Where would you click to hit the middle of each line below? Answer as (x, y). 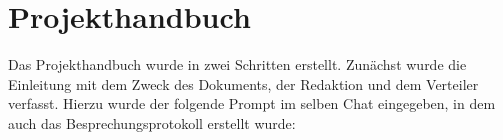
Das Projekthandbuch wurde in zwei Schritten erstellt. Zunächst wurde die (237, 64)
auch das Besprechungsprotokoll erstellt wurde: (152, 122)
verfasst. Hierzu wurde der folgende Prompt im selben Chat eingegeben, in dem (252, 103)
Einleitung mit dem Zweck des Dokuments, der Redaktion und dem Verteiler (243, 83)
